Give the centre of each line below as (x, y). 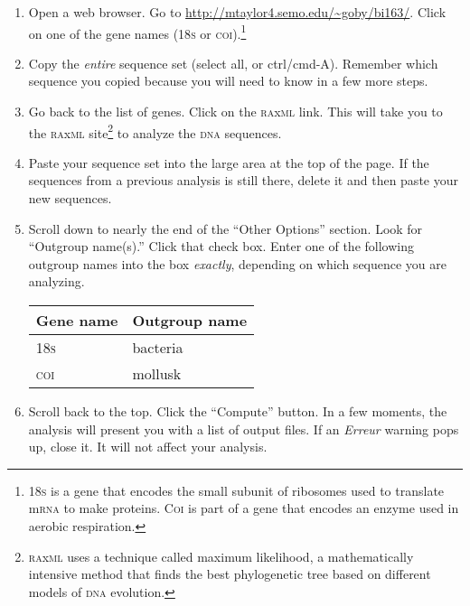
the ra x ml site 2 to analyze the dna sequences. (155, 131)
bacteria (158, 348)
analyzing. (56, 281)
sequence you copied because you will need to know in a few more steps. (228, 81)
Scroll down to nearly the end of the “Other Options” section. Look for (226, 228)
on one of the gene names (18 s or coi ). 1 (137, 32)
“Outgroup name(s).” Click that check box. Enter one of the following (221, 246)
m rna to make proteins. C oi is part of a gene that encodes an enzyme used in (244, 508)
